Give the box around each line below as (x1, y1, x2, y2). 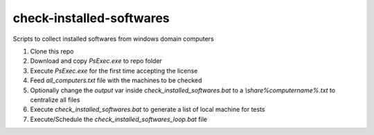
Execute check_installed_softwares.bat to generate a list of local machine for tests (30, 105, 265, 114)
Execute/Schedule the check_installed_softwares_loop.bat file (30, 115, 208, 123)
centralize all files (30, 96, 80, 104)
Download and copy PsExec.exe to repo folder (30, 57, 163, 65)
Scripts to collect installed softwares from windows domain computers (12, 35, 214, 43)
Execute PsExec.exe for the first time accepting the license (30, 66, 198, 75)
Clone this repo (30, 47, 74, 55)
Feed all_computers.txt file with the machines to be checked (30, 76, 202, 84)
